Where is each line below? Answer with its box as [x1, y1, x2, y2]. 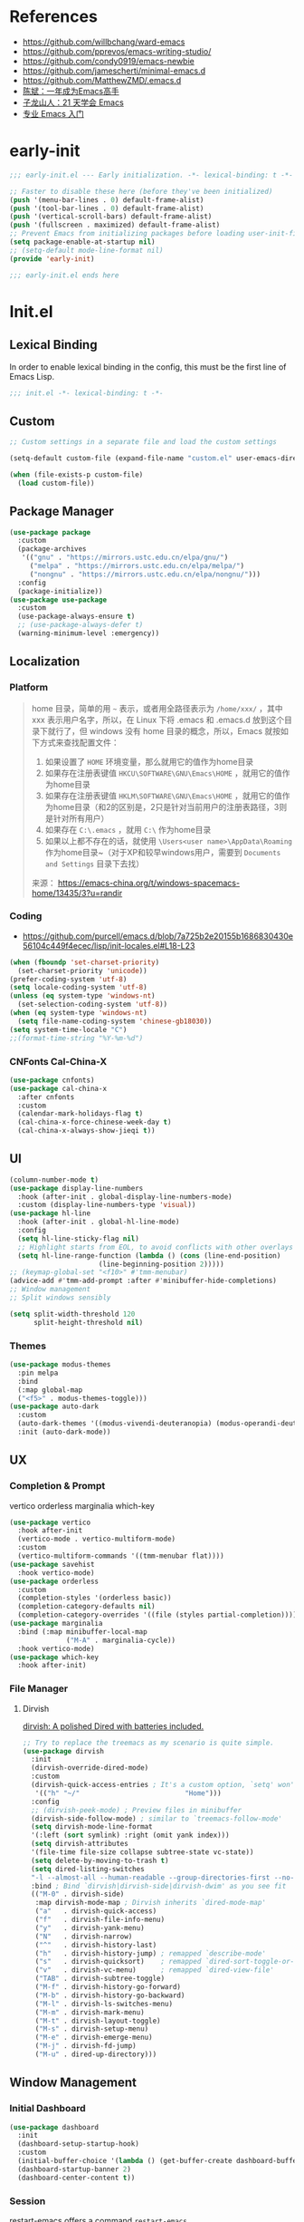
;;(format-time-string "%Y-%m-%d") [9, 1033, 144, 1043]
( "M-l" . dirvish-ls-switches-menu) [34, 1999, 174, 2008]
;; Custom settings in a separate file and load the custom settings [9, 438, 278, 447]
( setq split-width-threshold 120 [9, 1309, 136, 1319]
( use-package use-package [9, 595, 107, 604]
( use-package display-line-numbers [9, 1183, 144, 1193]
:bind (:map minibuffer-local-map [17, 1627, 147, 1637]
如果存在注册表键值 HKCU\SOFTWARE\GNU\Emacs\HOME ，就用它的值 [44, 768, 282, 778]
